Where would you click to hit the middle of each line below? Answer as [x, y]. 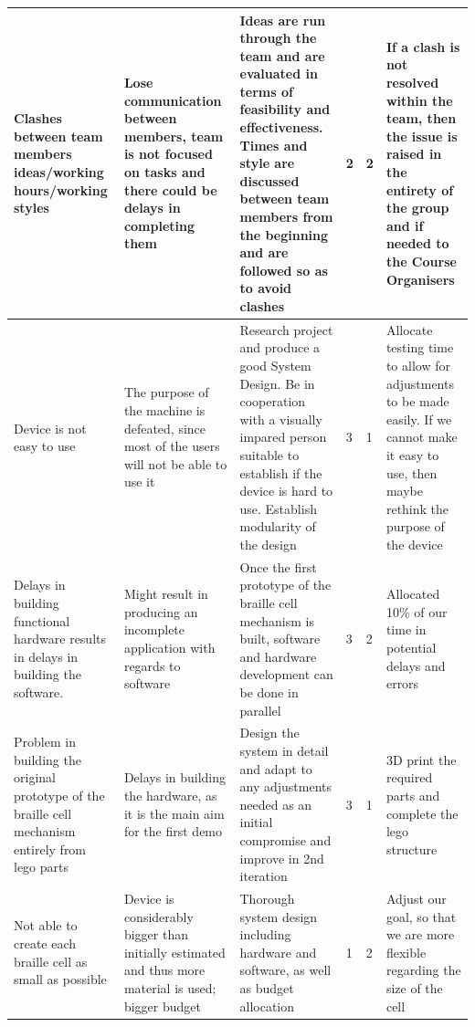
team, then [421, 118]
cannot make [422, 437]
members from [286, 217]
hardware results [60, 639]
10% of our [417, 611]
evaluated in [279, 73]
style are [267, 163]
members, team [174, 136]
